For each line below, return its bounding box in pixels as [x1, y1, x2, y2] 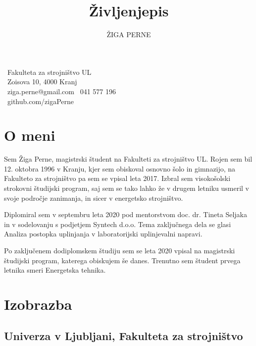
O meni [4, 125, 55, 145]
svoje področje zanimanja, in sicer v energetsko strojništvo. [4, 192, 183, 203]
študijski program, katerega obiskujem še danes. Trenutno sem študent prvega [4, 255, 241, 265]
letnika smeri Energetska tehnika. [4, 265, 106, 275]
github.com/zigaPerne [7, 96, 74, 106]
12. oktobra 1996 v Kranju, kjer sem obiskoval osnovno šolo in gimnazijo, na [4, 163, 236, 173]
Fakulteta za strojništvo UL [7, 66, 92, 77]
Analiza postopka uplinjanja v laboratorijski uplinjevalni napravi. [4, 229, 203, 239]
